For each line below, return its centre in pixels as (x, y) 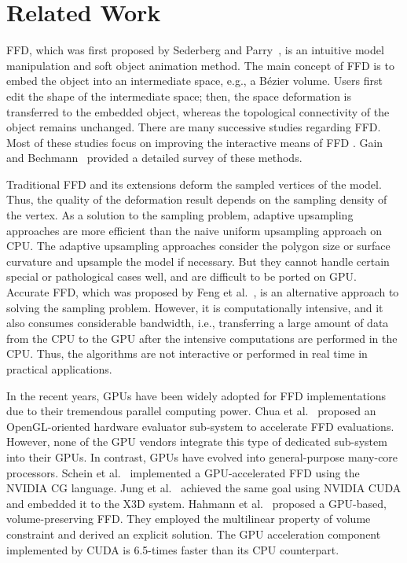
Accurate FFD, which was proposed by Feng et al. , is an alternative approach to (203, 292)
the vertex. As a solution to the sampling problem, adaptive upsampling (180, 215)
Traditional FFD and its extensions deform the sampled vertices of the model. (194, 184)
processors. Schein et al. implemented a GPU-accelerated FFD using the (183, 472)
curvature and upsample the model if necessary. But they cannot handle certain (198, 261)
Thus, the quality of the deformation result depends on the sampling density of (197, 199)
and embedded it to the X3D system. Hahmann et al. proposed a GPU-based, (196, 503)
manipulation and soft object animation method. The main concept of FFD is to (200, 65)
